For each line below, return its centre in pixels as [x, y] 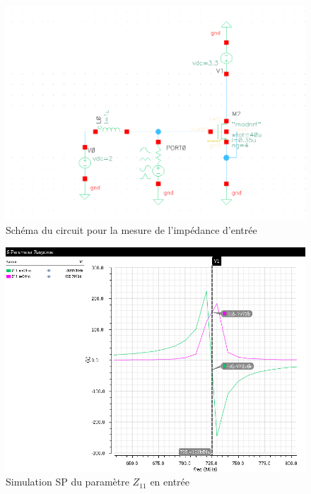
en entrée [170, 482]
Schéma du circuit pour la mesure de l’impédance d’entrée [131, 230]
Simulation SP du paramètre [68, 482]
